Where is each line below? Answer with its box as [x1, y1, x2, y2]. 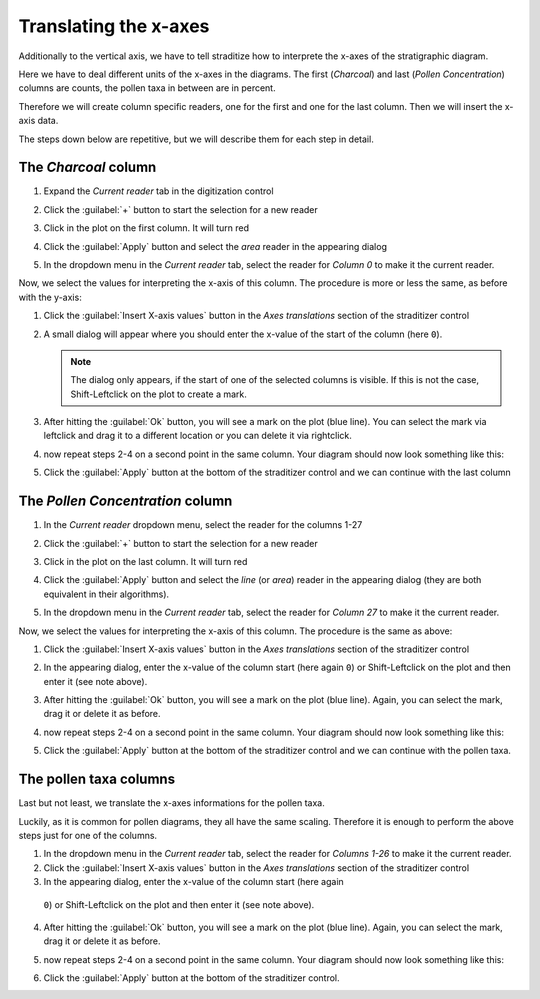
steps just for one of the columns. [18, 829, 158, 841]
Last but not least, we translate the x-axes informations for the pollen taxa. [18, 797, 325, 809]
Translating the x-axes [18, 15, 210, 37]
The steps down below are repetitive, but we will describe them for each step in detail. [18, 133, 374, 145]
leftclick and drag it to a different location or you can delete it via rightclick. [43, 430, 352, 442]
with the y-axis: [18, 291, 82, 303]
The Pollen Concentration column [18, 493, 233, 510]
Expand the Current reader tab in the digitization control [43, 185, 274, 197]
